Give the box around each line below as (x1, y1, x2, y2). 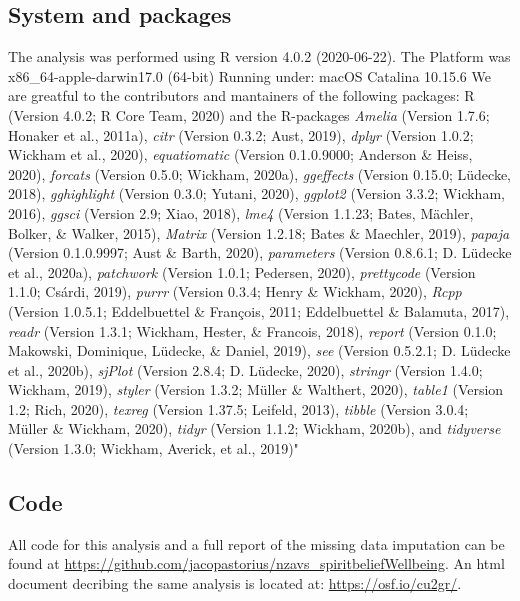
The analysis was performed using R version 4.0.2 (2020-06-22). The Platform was (8, 46, 511, 67)
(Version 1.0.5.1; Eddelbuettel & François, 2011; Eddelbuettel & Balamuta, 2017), (8, 300, 510, 321)
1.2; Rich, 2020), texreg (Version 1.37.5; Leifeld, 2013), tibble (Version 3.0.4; (8, 398, 469, 419)
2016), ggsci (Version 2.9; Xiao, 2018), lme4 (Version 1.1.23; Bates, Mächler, (8, 202, 474, 223)
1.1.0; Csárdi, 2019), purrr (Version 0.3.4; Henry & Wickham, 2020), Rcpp (8, 281, 462, 302)
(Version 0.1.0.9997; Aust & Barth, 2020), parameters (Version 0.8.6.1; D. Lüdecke (8, 242, 512, 263)
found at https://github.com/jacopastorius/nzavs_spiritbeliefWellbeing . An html (8, 553, 505, 574)
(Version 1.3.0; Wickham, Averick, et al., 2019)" (8, 438, 299, 459)
